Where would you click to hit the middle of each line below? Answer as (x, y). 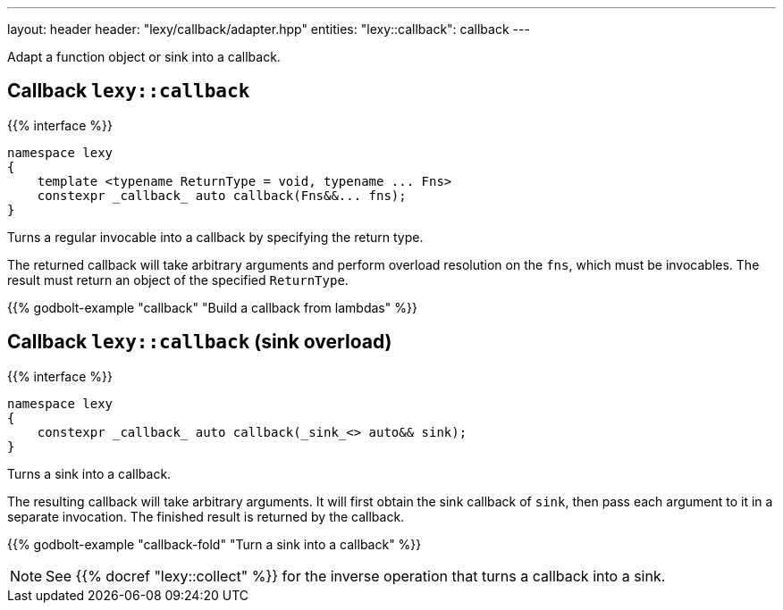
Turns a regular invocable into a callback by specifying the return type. (215, 237)
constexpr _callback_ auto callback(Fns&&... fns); (222, 195)
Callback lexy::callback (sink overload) (200, 342)
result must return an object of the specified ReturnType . (178, 280)
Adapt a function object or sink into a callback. (144, 57)
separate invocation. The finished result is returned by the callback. (206, 516)
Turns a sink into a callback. (89, 473)
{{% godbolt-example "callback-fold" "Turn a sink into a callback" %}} (215, 544)
